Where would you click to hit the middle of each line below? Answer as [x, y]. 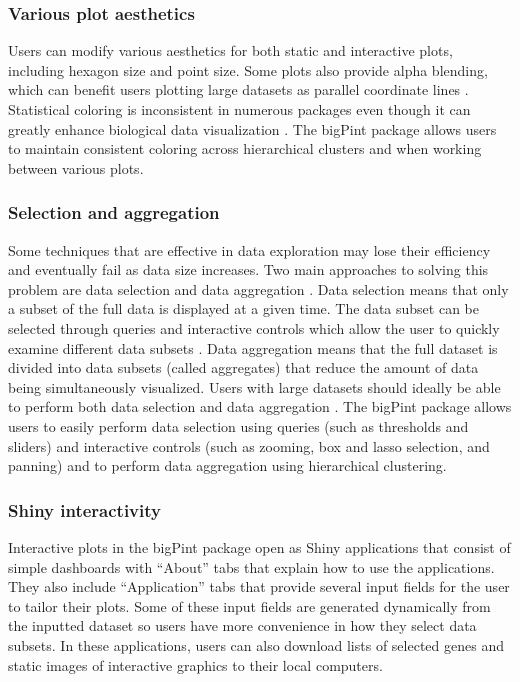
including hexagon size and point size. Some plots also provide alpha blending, [248, 69]
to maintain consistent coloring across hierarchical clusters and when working [245, 148]
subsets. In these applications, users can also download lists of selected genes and [256, 644]
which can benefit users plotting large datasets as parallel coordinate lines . [238, 89]
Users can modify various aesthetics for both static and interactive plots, [230, 50]
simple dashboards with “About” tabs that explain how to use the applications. [251, 566]
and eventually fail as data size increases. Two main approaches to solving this [248, 269]
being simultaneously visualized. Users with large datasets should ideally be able [254, 386]
